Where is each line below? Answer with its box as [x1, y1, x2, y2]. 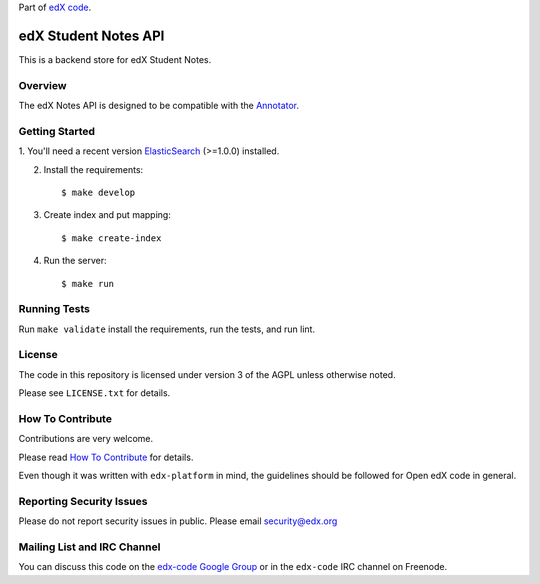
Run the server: [43, 255, 107, 267]
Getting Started [18, 124, 95, 138]
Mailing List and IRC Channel [18, 540, 161, 554]
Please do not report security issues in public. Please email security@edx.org [18, 515, 338, 527]
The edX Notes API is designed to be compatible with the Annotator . [18, 100, 300, 112]
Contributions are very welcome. [18, 433, 154, 445]
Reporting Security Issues [18, 494, 148, 508]
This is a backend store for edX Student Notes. [18, 53, 212, 65]
